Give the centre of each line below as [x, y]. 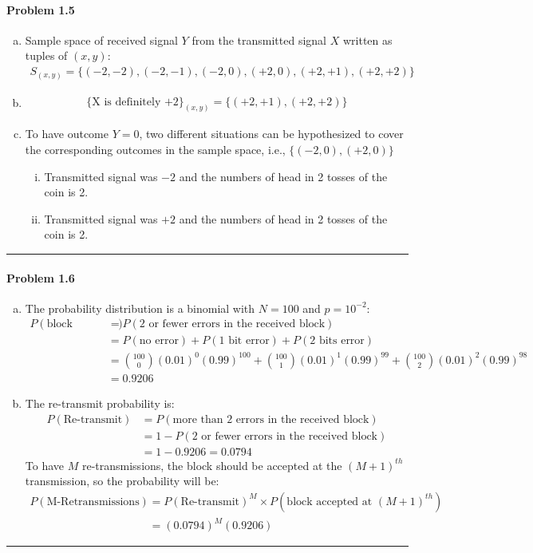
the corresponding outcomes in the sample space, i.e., [155, 150]
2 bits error [337, 341]
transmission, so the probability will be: [122, 481]
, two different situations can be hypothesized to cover [271, 134]
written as [367, 39]
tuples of [46, 55]
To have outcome [67, 134]
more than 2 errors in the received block [271, 419]
